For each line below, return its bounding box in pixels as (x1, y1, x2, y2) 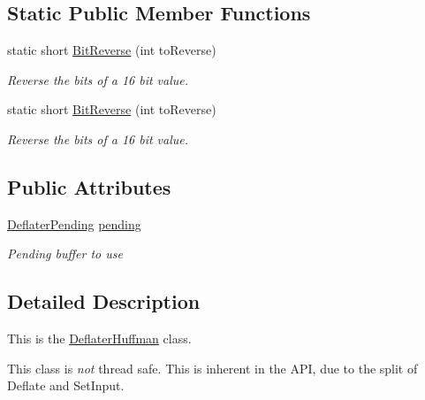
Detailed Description (7, 288, 201, 315)
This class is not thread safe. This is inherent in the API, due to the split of (7, 358, 418, 377)
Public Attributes (7, 173, 171, 200)
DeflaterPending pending (7, 214, 141, 233)
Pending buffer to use (7, 244, 123, 263)
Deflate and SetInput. (7, 376, 125, 395)
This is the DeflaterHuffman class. (7, 329, 192, 348)
